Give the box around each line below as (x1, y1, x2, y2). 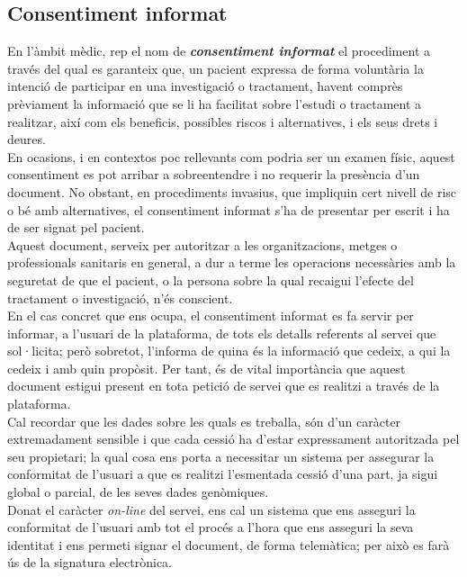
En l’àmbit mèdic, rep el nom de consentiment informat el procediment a (7, 41, 430, 60)
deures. (7, 130, 46, 149)
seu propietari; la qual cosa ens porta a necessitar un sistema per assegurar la (7, 446, 435, 465)
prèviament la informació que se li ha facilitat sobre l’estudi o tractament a (7, 94, 422, 113)
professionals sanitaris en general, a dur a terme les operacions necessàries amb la (7, 253, 456, 272)
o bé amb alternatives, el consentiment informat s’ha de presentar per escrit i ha (7, 200, 450, 219)
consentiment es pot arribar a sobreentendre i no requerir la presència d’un (7, 165, 420, 184)
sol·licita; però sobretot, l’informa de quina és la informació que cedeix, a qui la (7, 341, 451, 360)
